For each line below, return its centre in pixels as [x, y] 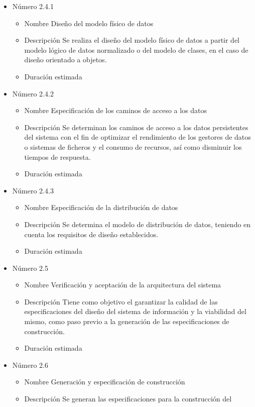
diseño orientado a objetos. [66, 60]
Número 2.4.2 [33, 93]
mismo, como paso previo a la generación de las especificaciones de [127, 321]
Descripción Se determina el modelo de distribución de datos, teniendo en [138, 224]
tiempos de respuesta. [57, 157]
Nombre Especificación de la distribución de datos [101, 207]
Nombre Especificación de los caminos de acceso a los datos [116, 110]
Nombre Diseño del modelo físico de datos [89, 23]
